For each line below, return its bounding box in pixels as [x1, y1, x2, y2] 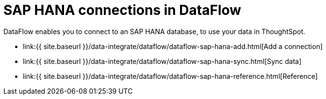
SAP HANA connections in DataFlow [3, 2, 242, 18]
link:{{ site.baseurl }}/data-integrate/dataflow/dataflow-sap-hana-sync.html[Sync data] [23, 57, 302, 65]
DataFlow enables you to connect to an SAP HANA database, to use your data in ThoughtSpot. [3, 27, 306, 36]
